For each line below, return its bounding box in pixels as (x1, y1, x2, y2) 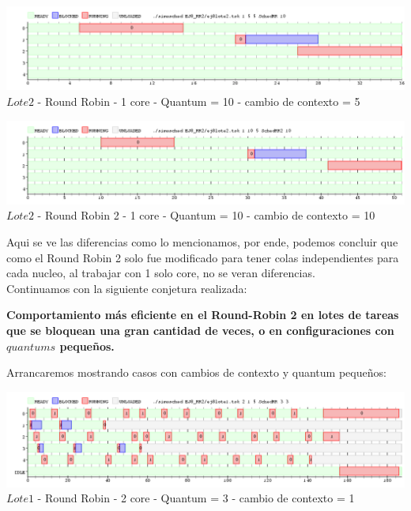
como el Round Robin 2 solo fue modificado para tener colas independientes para (6, 249, 399, 265)
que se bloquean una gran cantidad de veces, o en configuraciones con (6, 321, 394, 338)
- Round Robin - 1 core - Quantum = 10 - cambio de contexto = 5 (37, 92, 360, 109)
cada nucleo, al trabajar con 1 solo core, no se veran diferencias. (6, 265, 315, 281)
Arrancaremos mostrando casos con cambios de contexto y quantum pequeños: (6, 364, 386, 381)
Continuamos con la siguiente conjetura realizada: (6, 280, 247, 296)
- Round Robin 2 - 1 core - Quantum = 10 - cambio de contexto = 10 (37, 207, 375, 224)
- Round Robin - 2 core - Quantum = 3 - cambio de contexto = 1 (37, 490, 355, 506)
